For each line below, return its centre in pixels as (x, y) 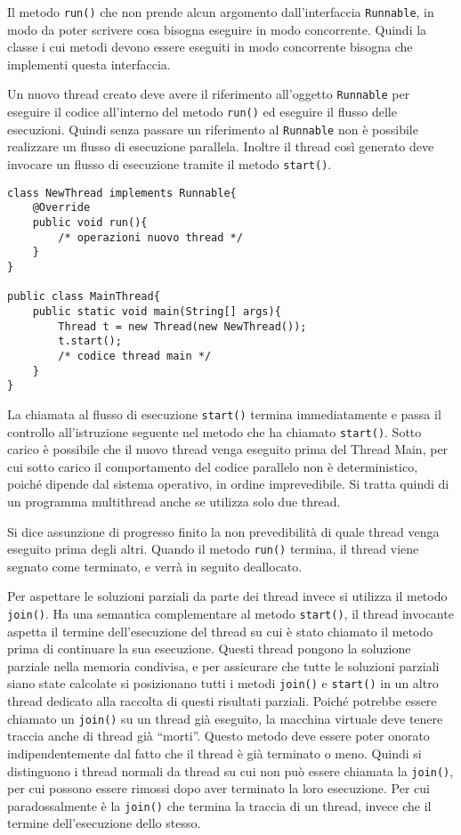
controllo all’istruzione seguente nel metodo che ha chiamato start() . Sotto (214, 431)
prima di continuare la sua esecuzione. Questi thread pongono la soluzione (209, 649)
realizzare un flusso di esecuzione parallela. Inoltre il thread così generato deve (221, 146)
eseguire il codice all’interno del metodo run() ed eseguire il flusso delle (202, 112)
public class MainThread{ (84, 297)
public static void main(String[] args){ (157, 311)
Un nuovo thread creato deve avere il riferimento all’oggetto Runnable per (209, 94)
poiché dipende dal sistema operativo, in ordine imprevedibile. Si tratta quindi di (228, 484)
